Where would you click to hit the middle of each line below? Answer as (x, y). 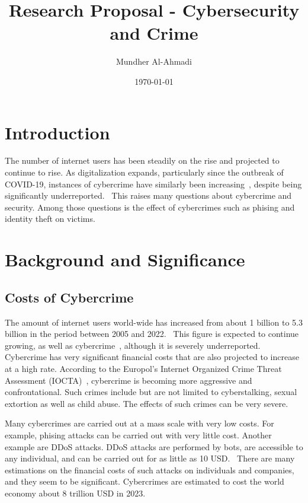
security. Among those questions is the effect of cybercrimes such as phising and (150, 207)
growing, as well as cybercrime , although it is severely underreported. (133, 345)
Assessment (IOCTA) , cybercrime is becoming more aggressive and (129, 380)
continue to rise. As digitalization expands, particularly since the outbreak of (144, 172)
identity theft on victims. (50, 219)
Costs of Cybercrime (69, 297)
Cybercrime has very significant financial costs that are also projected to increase (152, 357)
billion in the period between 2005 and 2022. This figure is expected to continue (152, 334)
